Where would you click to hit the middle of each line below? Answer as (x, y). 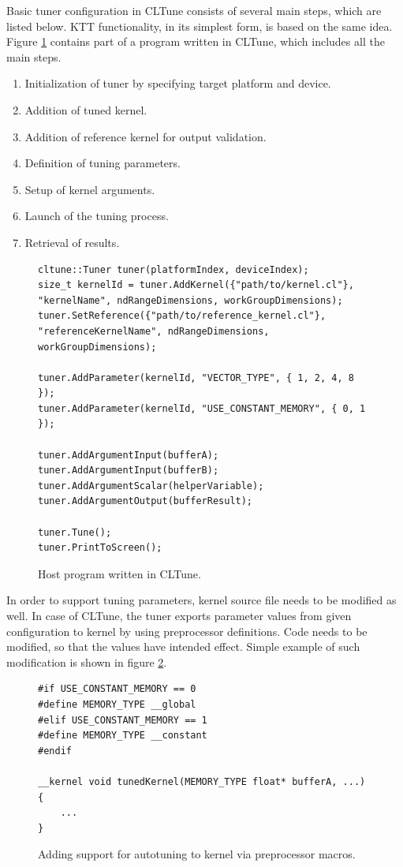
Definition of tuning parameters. (103, 163)
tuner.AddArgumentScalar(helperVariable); (151, 486)
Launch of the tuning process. (97, 216)
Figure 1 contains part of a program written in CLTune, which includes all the (196, 41)
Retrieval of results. (72, 242)
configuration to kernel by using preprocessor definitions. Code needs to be (187, 631)
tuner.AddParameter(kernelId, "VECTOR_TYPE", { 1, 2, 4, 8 (196, 377)
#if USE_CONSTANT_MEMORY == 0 (117, 689)
